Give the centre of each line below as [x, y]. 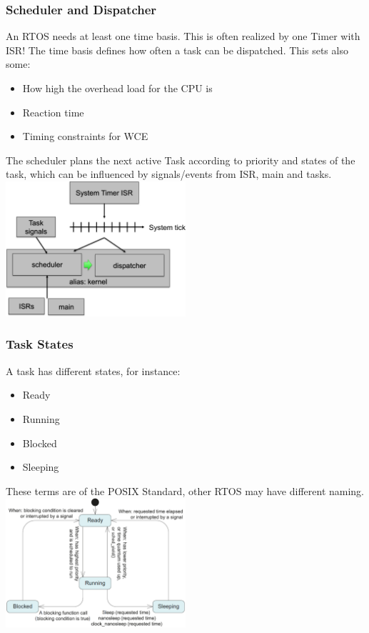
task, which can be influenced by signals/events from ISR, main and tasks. [169, 174]
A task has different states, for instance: [93, 370]
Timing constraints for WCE [85, 136]
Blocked [40, 443]
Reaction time [53, 112]
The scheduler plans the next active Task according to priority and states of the [181, 160]
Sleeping [41, 467]
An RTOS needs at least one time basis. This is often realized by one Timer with [183, 36]
